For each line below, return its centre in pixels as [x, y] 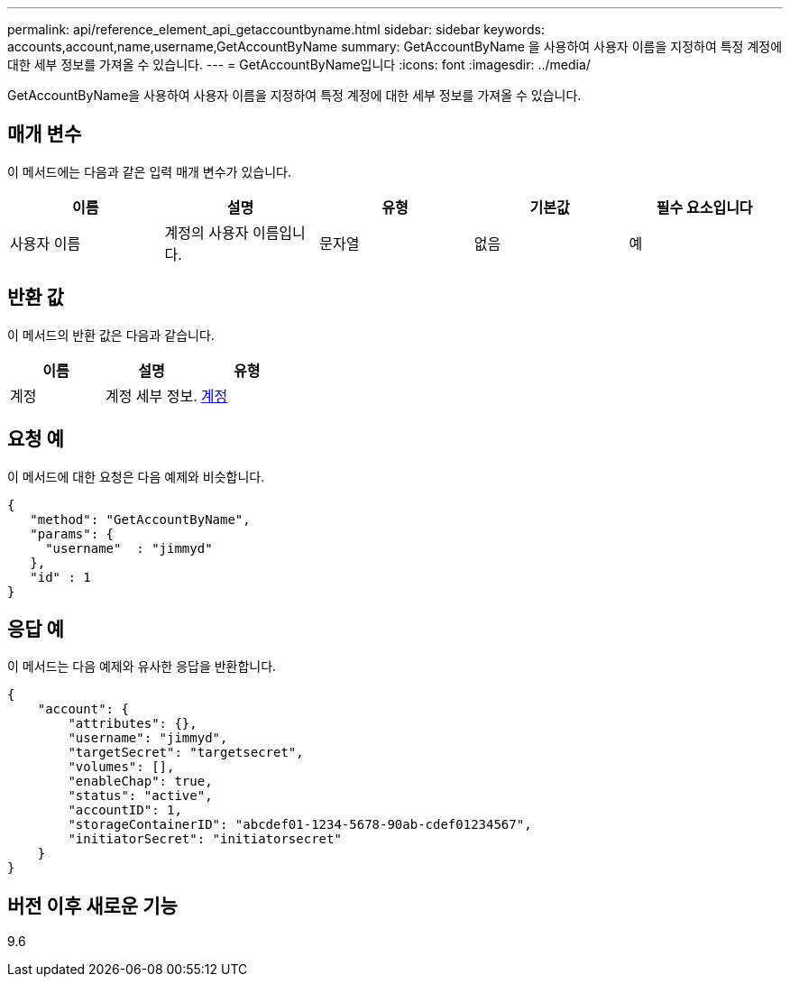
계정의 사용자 [207, 232]
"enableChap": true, [140, 782]
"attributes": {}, [133, 724]
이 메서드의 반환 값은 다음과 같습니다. [111, 335]
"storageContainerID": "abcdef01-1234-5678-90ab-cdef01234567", [300, 825]
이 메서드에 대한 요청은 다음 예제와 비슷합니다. [136, 476]
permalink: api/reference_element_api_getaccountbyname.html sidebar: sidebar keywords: [276, 29]
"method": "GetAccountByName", [140, 519]
